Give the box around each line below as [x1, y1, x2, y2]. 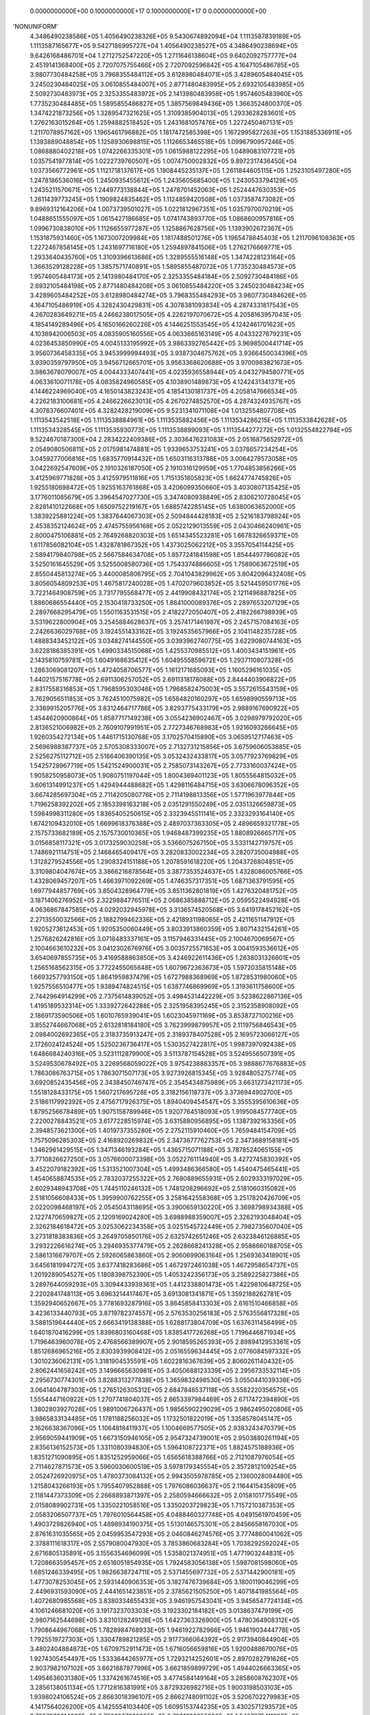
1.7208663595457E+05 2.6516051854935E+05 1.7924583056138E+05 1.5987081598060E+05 [29, 1558, 298, 1567]
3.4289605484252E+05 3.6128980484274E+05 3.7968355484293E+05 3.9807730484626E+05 [29, 292, 307, 300]
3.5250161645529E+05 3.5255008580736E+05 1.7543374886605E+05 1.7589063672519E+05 [29, 560, 299, 569]
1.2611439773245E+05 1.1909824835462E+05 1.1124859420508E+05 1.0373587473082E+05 [29, 196, 295, 204]
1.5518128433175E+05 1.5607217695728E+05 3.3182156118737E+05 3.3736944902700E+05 [29, 1088, 293, 1096]
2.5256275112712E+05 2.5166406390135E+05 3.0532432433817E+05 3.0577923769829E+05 [29, 752, 298, 761]
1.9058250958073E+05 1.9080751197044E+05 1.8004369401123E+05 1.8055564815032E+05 [29, 771, 297, 779]
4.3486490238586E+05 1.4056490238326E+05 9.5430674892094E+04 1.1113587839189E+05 [29, 32, 301, 40]
